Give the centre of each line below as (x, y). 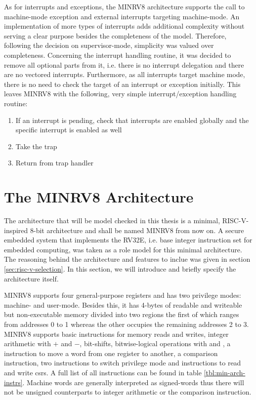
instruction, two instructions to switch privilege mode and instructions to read (123, 363)
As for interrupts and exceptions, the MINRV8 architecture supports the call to (124, 6)
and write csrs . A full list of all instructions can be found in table (103, 372)
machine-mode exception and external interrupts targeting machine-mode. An (122, 16)
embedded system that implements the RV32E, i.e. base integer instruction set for (128, 240)
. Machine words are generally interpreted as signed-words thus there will (133, 382)
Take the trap (36, 146)
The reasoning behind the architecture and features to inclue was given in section (127, 259)
